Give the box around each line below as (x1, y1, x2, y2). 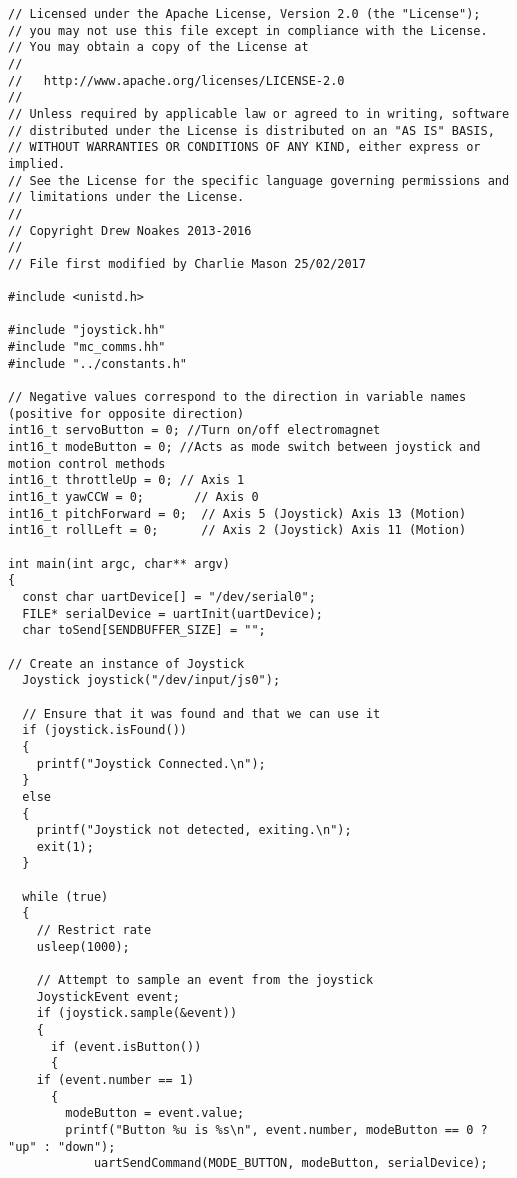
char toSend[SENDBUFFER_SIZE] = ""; (22, 623, 266, 638)
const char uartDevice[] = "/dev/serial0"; (22, 589, 316, 604)
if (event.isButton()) (50, 1039, 202, 1054)
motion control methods (8, 456, 166, 471)
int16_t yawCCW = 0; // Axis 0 (8, 490, 259, 505)
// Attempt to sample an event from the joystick (36, 973, 374, 988)
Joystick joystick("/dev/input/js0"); (22, 673, 281, 688)
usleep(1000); (36, 939, 130, 954)
